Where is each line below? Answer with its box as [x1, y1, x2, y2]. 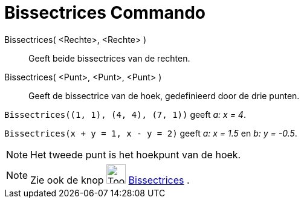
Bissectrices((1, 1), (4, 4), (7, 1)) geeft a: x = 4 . [4, 109, 246, 120]
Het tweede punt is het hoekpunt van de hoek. [30, 148, 241, 161]
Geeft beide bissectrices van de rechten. [28, 53, 190, 63]
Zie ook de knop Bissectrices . [30, 173, 190, 186]
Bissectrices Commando [4, 2, 205, 23]
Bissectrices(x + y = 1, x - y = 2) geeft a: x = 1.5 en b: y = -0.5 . [4, 127, 297, 138]
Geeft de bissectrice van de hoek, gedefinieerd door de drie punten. [28, 90, 300, 101]
